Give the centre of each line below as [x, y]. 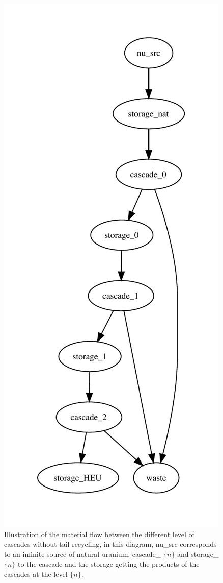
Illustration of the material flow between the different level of [99, 534]
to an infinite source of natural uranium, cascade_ [83, 554]
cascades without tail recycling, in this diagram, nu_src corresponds [110, 544]
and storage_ [198, 554]
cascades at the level [36, 574]
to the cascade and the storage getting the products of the [109, 564]
